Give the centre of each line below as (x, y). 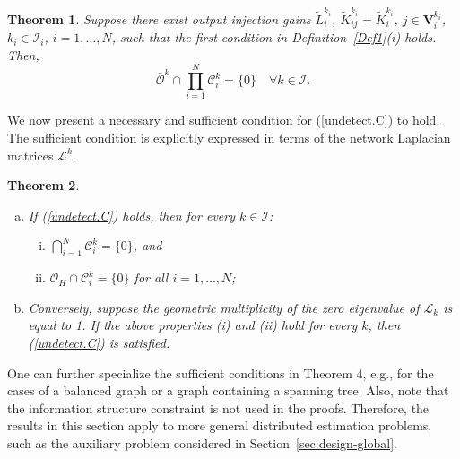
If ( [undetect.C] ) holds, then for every (131, 215)
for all (151, 277)
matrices (30, 155)
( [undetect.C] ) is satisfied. (99, 343)
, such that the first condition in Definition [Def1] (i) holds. (274, 37)
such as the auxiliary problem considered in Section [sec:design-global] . (202, 443)
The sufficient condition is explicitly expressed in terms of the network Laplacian (229, 138)
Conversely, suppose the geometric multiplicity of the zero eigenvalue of (224, 307)
